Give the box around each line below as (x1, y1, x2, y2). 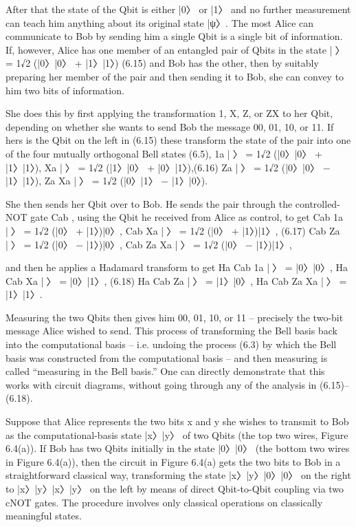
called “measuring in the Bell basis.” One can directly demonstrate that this (5, 364, 325, 378)
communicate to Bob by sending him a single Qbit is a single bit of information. (5, 29, 343, 43)
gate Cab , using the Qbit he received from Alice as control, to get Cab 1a (30, 210, 343, 224)
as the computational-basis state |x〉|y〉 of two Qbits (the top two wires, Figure (5, 427, 348, 442)
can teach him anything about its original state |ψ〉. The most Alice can (5, 15, 314, 30)
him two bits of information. (5, 83, 124, 97)
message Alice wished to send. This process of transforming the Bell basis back (5, 323, 337, 338)
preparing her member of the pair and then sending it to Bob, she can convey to (5, 69, 344, 83)
